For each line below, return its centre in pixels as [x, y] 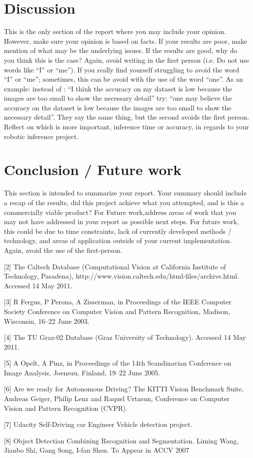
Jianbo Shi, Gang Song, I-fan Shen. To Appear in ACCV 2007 [97, 450]
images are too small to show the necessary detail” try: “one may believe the [118, 98]
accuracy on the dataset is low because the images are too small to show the [118, 107]
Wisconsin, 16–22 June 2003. [47, 321]
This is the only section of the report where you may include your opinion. [115, 31]
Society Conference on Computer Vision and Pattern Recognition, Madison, [117, 311]
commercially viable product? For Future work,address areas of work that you [120, 212]
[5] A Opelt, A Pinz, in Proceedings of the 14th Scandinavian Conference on [118, 363]
